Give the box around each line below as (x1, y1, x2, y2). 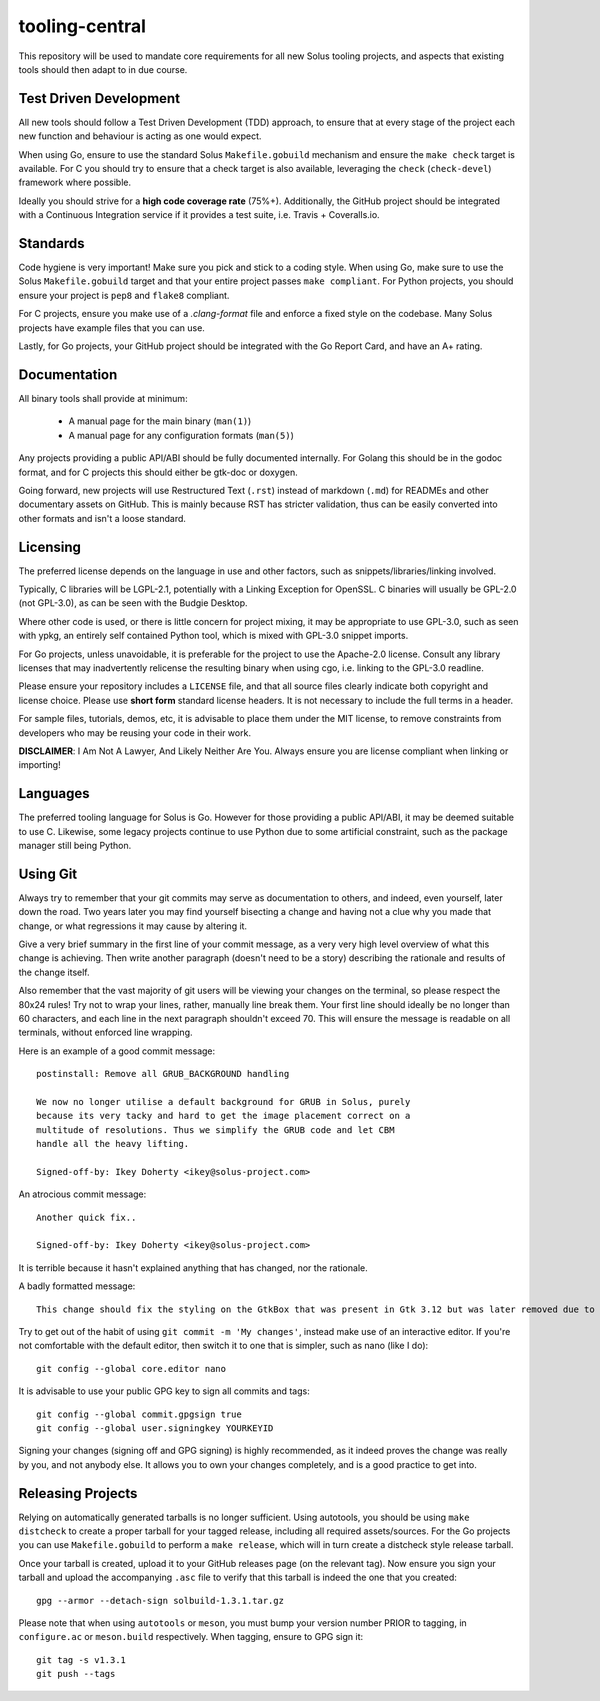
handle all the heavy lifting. (36, 1138, 190, 1150)
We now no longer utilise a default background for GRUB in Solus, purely (36, 1096, 411, 1107)
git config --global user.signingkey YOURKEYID (36, 1422, 274, 1434)
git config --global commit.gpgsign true (36, 1408, 242, 1420)
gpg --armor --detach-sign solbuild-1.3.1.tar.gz (36, 1595, 285, 1606)
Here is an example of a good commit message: (18, 1045, 216, 1057)
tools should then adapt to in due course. (18, 63, 188, 75)
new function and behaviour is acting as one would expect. (18, 130, 262, 142)
